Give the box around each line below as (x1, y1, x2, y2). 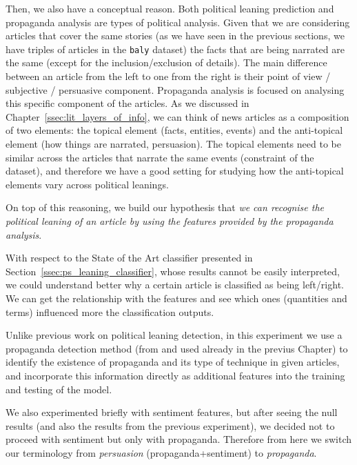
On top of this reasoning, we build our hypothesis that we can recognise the (6, 200, 324, 215)
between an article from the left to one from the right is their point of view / (6, 69, 331, 83)
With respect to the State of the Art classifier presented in (6, 250, 253, 265)
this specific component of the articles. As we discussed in (6, 96, 249, 110)
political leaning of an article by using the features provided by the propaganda (6, 213, 334, 228)
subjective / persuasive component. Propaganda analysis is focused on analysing (6, 82, 345, 97)
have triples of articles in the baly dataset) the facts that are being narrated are (6, 41, 345, 56)
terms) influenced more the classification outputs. (6, 304, 214, 319)
